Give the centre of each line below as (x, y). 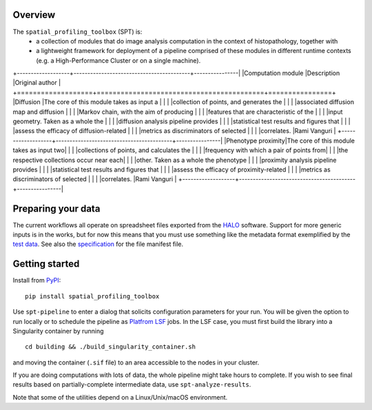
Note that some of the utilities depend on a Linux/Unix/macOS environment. (120, 397)
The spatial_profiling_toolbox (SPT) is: (77, 32)
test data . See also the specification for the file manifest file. (98, 244)
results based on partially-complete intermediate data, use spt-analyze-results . (132, 385)
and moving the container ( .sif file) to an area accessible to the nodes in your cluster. (136, 362)
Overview (34, 15)
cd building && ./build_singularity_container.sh (111, 347)
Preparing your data (56, 208)
